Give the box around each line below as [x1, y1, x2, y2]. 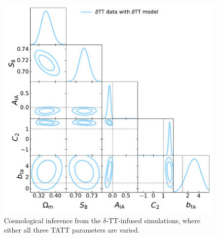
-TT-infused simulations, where [106, 215, 200, 225]
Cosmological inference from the [4, 215, 101, 225]
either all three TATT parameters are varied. [4, 225, 140, 235]
